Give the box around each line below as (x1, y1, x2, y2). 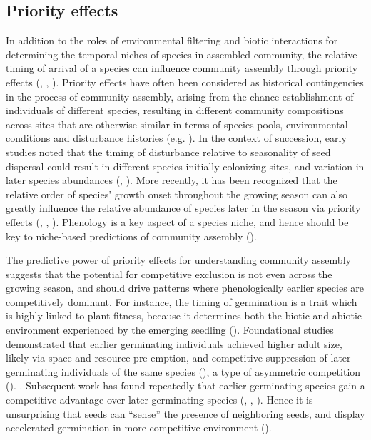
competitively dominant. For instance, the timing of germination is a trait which (6, 294, 357, 309)
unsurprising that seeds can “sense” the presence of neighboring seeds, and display (6, 406, 365, 421)
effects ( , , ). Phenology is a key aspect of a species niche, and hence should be (6, 214, 349, 229)
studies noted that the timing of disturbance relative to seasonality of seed (6, 144, 331, 159)
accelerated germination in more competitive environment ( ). (6, 420, 272, 435)
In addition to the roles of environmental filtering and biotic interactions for (6, 33, 338, 48)
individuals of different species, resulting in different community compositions (6, 103, 344, 118)
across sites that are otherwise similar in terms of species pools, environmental (6, 116, 348, 131)
